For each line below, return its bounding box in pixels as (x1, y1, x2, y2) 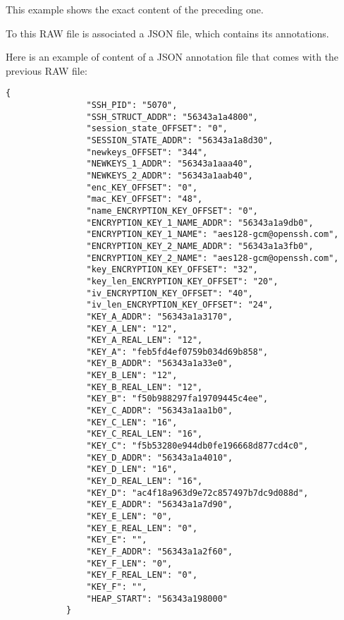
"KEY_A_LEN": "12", (86, 323, 178, 334)
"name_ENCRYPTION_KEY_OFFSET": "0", (86, 205, 258, 216)
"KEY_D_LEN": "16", (86, 464, 178, 475)
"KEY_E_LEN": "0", (86, 511, 173, 521)
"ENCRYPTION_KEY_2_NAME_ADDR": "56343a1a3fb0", (86, 241, 314, 251)
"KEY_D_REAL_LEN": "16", (86, 476, 203, 487)
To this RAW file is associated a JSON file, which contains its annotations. (6, 25, 329, 40)
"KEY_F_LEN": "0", (86, 558, 173, 569)
